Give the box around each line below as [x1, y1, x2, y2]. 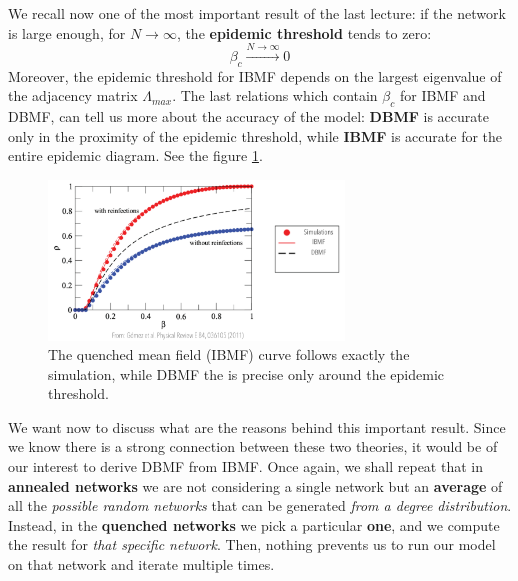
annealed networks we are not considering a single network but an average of [8, 475, 503, 496]
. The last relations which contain [172, 85, 378, 106]
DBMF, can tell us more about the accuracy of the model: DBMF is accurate [8, 106, 489, 127]
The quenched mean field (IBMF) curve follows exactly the [48, 344, 410, 365]
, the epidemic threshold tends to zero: [176, 22, 432, 43]
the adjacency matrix [8, 85, 138, 106]
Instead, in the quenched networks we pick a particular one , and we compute [8, 514, 500, 535]
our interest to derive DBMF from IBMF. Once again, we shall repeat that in [8, 456, 483, 477]
